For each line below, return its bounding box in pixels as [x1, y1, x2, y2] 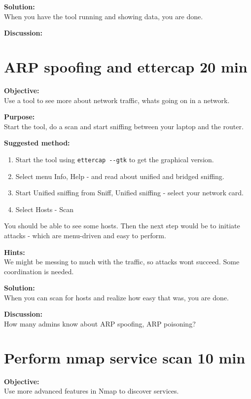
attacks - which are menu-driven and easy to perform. [4, 230, 166, 240]
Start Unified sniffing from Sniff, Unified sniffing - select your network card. [15, 187, 244, 198]
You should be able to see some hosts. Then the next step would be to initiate [4, 220, 240, 231]
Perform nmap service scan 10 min [4, 347, 246, 367]
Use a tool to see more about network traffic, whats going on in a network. [4, 95, 230, 105]
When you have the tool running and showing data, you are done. [4, 11, 203, 21]
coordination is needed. [4, 266, 74, 276]
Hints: [4, 247, 25, 257]
